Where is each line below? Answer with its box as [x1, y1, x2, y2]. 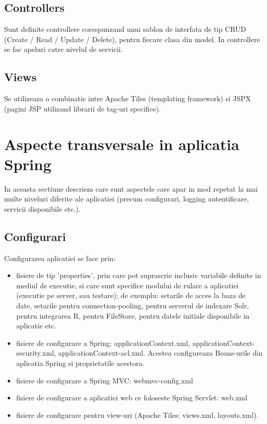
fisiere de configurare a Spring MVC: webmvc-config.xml [16, 375, 193, 385]
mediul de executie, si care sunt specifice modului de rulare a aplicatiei [16, 280, 239, 290]
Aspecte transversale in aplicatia [4, 133, 239, 154]
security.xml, [16, 347, 56, 358]
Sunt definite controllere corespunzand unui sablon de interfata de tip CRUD [4, 24, 246, 34]
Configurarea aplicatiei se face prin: [4, 252, 116, 263]
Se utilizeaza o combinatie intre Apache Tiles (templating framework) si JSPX [4, 93, 251, 104]
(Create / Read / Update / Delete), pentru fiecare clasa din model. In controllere [4, 33, 260, 44]
